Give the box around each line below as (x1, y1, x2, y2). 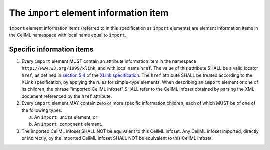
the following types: (21, 107, 62, 113)
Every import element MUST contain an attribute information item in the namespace (21, 58, 197, 64)
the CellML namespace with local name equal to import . (9, 32, 127, 38)
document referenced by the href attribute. (21, 93, 112, 99)
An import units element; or (34, 114, 97, 120)
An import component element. (34, 121, 102, 127)
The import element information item (9, 7, 169, 18)
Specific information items (9, 45, 94, 53)
